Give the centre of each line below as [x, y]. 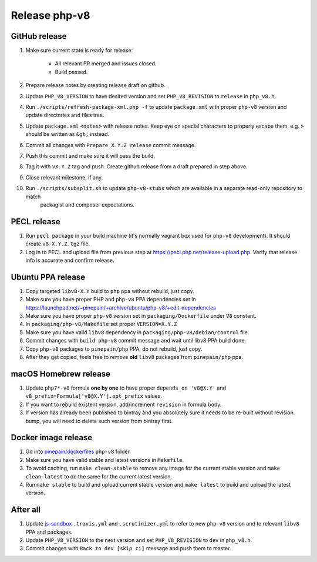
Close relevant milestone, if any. [64, 177]
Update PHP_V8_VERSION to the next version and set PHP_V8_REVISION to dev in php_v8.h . [139, 540]
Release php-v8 [50, 15]
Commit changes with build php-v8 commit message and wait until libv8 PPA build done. [136, 341]
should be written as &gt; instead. [68, 134]
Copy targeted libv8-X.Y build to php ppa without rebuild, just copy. [110, 291]
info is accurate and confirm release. [70, 260]
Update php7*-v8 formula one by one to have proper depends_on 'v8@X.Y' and [126, 388]
